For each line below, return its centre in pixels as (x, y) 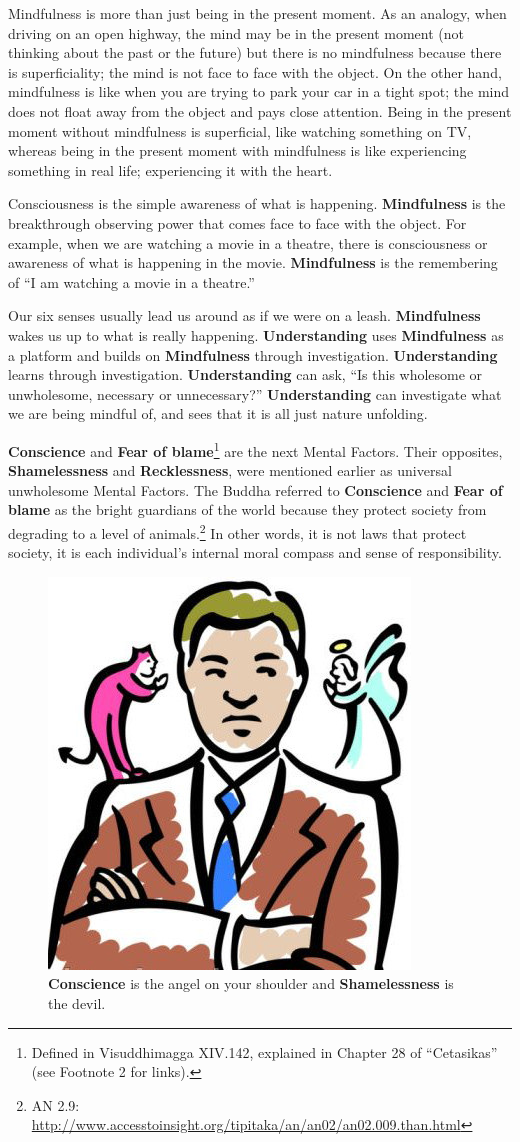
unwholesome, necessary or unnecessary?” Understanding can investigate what (255, 393)
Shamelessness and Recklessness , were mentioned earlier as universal (230, 470)
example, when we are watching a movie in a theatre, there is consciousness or (248, 242)
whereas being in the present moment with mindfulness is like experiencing (237, 150)
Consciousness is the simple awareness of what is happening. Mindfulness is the (257, 203)
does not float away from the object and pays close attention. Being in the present (260, 110)
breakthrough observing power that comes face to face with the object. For (237, 222)
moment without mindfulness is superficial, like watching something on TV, (240, 130)
